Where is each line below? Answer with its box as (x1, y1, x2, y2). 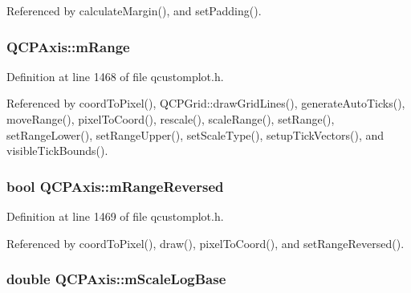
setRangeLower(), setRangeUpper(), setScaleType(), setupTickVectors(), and (6, 126, 385, 143)
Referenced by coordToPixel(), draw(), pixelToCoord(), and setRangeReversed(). (6, 234, 405, 251)
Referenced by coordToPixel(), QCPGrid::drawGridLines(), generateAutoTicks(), (6, 95, 405, 112)
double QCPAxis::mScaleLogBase (6, 269, 226, 289)
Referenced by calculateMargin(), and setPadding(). (6, 2, 262, 18)
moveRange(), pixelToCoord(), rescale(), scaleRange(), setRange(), (6, 111, 335, 127)
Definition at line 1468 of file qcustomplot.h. (6, 67, 224, 84)
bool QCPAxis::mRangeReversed (6, 176, 224, 196)
